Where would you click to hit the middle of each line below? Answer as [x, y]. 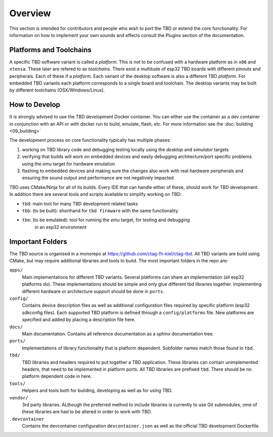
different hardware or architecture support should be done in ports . [93, 291]
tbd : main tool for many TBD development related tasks [80, 204]
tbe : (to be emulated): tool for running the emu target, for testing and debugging [106, 220]
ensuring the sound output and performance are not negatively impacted [98, 178]
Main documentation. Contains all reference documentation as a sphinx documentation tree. [118, 334]
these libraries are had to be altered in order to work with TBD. [87, 412]
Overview [30, 13]
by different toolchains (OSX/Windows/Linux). [57, 90]
